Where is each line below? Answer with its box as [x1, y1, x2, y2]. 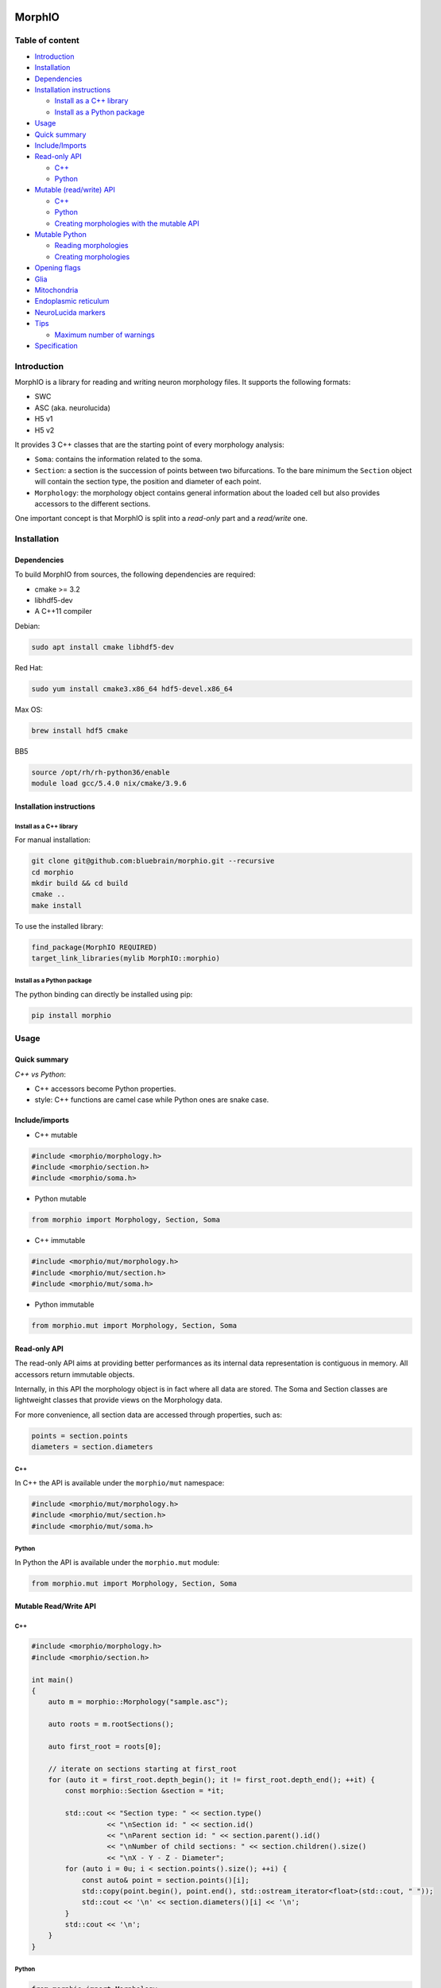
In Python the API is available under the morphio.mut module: [14, 1557, 220, 1567]
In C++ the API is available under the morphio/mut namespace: [14, 1478, 225, 1488]
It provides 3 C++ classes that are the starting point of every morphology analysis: [14, 440, 285, 449]
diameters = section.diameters [31, 1442, 154, 1451]
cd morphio [31, 868, 74, 876]
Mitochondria [34, 285, 79, 294]
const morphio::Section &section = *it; [64, 1786, 225, 1796]
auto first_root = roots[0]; [48, 1741, 162, 1751]
